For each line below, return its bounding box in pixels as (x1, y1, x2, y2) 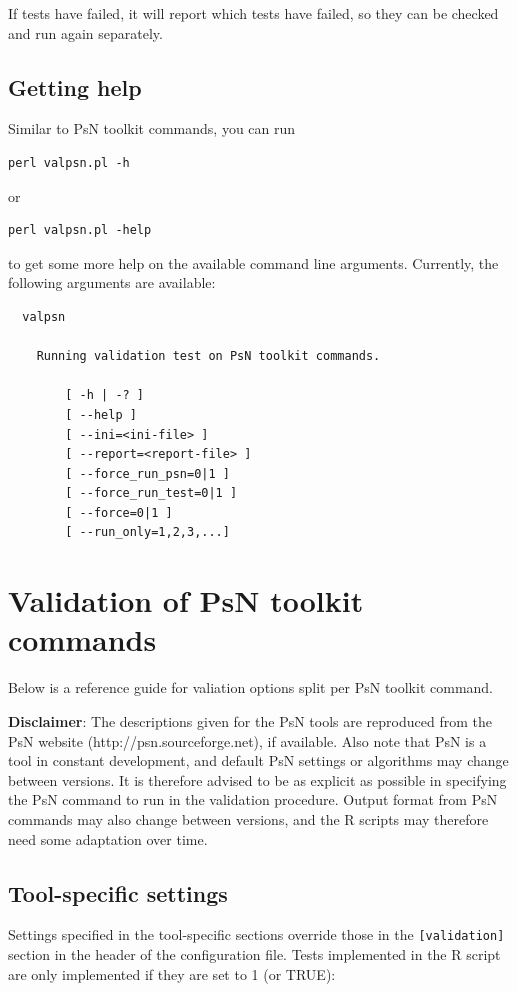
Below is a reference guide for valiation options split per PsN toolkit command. (8, 677, 494, 698)
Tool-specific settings (8, 877, 228, 908)
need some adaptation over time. (8, 828, 208, 849)
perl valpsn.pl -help (8, 223, 152, 238)
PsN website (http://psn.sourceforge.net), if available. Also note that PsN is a (8, 730, 487, 751)
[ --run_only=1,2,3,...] (65, 525, 230, 540)
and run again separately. (8, 22, 163, 43)
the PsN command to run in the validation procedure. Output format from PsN (8, 789, 498, 810)
